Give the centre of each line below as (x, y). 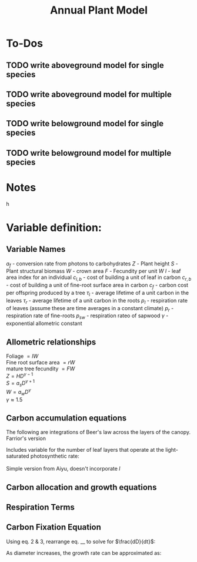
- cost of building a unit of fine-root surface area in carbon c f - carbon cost (97, 286)
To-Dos (24, 43)
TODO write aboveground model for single (85, 65)
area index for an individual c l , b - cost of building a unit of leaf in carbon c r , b (99, 278)
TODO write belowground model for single (85, 124)
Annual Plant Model (99, 10)
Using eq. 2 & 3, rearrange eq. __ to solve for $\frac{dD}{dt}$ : (81, 541)
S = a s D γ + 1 (21, 383)
